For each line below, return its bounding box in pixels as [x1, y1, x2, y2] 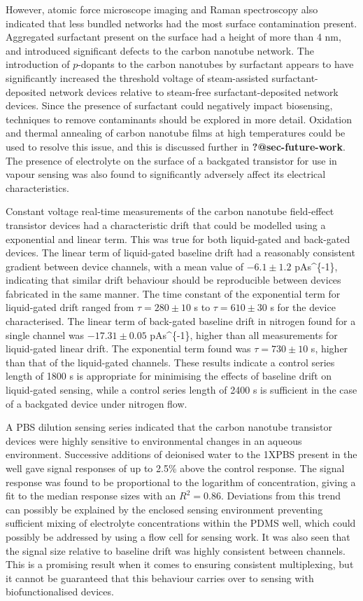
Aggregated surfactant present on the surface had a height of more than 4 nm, [6, 29, 341, 44]
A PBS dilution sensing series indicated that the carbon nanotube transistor [6, 420, 332, 434]
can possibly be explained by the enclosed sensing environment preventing [6, 502, 323, 516]
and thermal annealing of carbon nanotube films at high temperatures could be [6, 125, 346, 140]
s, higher [311, 341, 348, 356]
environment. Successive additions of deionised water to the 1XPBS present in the [6, 447, 357, 462]
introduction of [6, 57, 70, 71]
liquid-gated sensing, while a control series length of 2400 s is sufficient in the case [6, 382, 357, 397]
